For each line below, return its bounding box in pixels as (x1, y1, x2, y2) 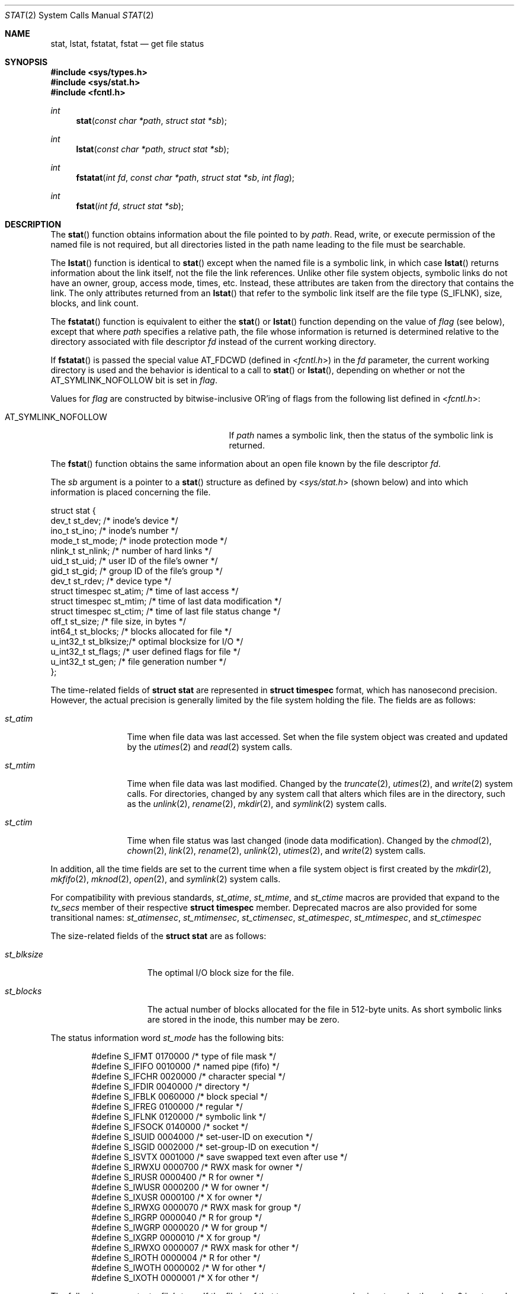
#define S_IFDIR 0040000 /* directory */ (91, 1081, 249, 1091)
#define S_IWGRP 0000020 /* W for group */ (91, 1222, 267, 1232)
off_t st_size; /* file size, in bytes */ (50, 616, 186, 626)
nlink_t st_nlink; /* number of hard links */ (50, 546, 212, 556)
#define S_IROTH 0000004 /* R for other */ (91, 1253, 260, 1263)
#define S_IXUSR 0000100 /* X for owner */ (91, 1192, 262, 1202)
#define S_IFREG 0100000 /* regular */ (91, 1101, 243, 1112)
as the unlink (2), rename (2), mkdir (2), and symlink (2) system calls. (127, 799, 387, 809)
